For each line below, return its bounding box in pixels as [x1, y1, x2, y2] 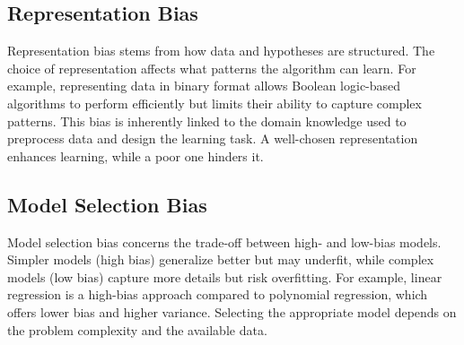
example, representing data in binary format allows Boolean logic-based [7, 76, 401, 95]
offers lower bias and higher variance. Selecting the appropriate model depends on [7, 302, 457, 321]
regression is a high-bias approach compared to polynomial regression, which [7, 285, 428, 304]
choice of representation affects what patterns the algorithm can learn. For [7, 58, 416, 77]
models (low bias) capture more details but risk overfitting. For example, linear [7, 267, 442, 286]
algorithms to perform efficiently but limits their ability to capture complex [7, 93, 422, 112]
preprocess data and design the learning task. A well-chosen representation [7, 129, 418, 148]
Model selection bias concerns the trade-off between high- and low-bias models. [7, 232, 442, 251]
